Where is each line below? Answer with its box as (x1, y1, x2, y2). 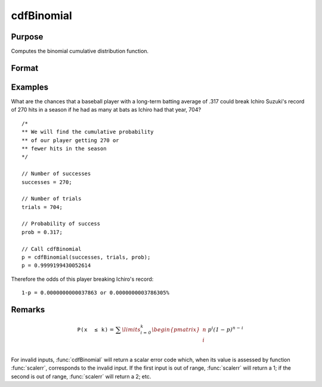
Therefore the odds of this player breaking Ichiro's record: (11, 275, 154, 282)
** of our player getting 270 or (21, 137, 119, 143)
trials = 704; (21, 204, 63, 210)
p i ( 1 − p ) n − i (208, 325, 244, 333)
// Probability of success (21, 220, 101, 227)
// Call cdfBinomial (21, 245, 82, 252)
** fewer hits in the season (21, 145, 107, 152)
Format (11, 63, 39, 73)
